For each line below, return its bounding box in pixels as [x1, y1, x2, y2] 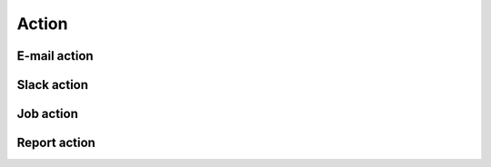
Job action [16, 106, 79, 122]
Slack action [16, 77, 89, 93]
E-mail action [16, 48, 95, 64]
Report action [16, 135, 95, 151]
